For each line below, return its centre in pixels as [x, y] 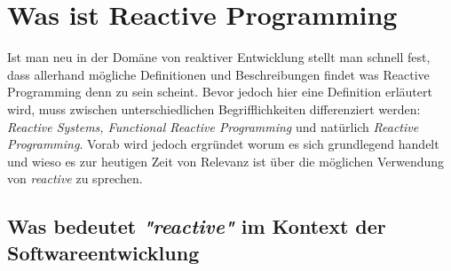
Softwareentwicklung [103, 252]
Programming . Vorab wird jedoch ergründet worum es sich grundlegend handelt [223, 144]
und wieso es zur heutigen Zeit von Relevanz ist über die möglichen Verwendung [226, 161]
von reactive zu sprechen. [75, 178]
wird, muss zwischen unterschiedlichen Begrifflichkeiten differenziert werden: [214, 108]
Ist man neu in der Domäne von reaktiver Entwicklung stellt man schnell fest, [219, 57]
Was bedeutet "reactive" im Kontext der [197, 226]
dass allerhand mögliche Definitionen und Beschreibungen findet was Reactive [218, 74]
